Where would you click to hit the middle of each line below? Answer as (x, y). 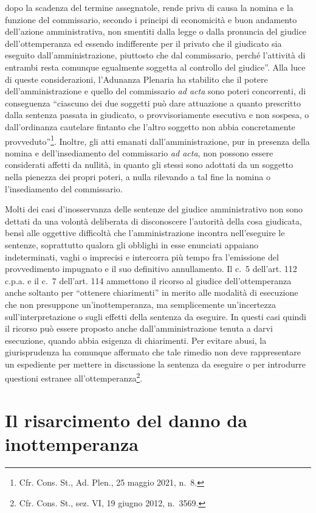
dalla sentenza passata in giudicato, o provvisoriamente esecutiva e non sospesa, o (157, 115)
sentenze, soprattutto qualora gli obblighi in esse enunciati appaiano (132, 244)
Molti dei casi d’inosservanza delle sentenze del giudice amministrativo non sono (154, 209)
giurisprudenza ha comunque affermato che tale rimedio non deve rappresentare (153, 352)
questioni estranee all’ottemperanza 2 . (74, 377)
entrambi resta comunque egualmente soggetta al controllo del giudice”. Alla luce (155, 67)
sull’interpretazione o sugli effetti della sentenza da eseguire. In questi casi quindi (156, 316)
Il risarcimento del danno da (126, 420)
